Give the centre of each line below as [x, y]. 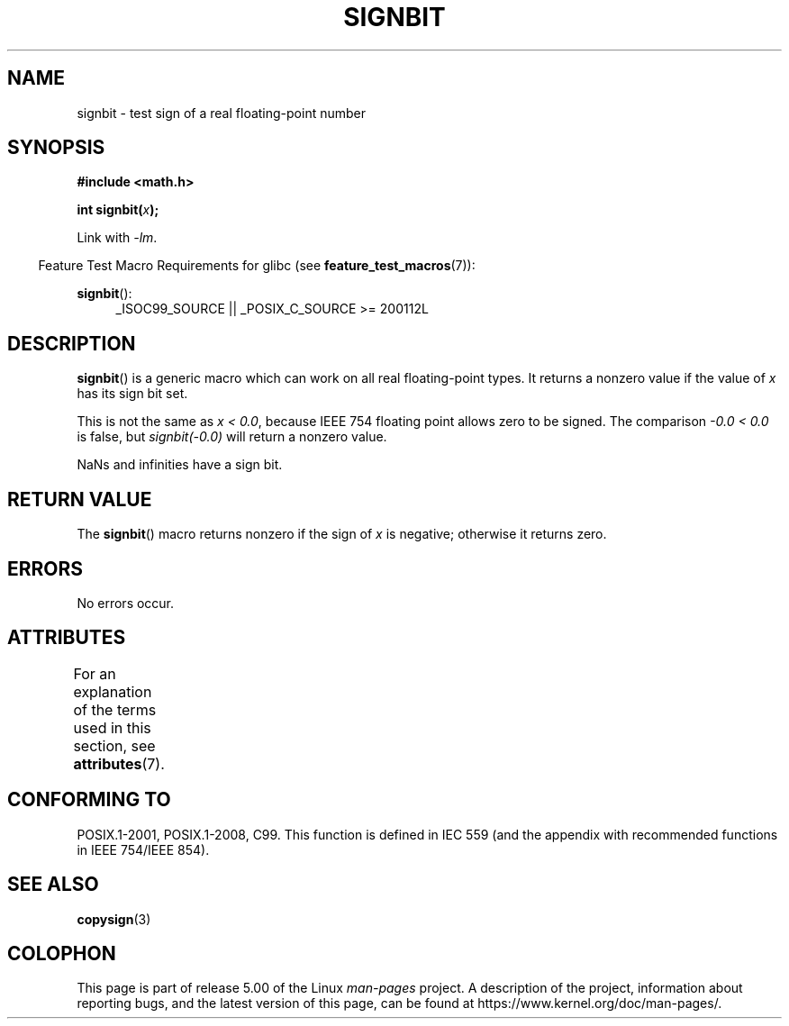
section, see [114, 745]
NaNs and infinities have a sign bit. [180, 465]
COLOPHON [62, 953]
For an [95, 673]
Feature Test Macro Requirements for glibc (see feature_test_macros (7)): [257, 266]
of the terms [115, 709]
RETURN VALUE [80, 499]
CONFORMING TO [89, 800]
